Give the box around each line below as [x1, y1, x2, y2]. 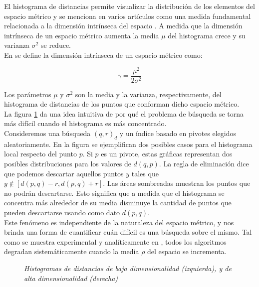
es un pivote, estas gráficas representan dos [101, 148, 233, 159]
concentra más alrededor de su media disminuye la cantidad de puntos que [4, 197, 232, 208]
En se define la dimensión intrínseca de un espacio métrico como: [4, 49, 203, 60]
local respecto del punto [4, 148, 77, 159]
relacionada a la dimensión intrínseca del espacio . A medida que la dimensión [4, 20, 243, 31]
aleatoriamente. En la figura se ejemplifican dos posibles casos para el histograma [4, 139, 253, 149]
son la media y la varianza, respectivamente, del [75, 89, 222, 99]
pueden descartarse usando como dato [4, 207, 120, 218]
